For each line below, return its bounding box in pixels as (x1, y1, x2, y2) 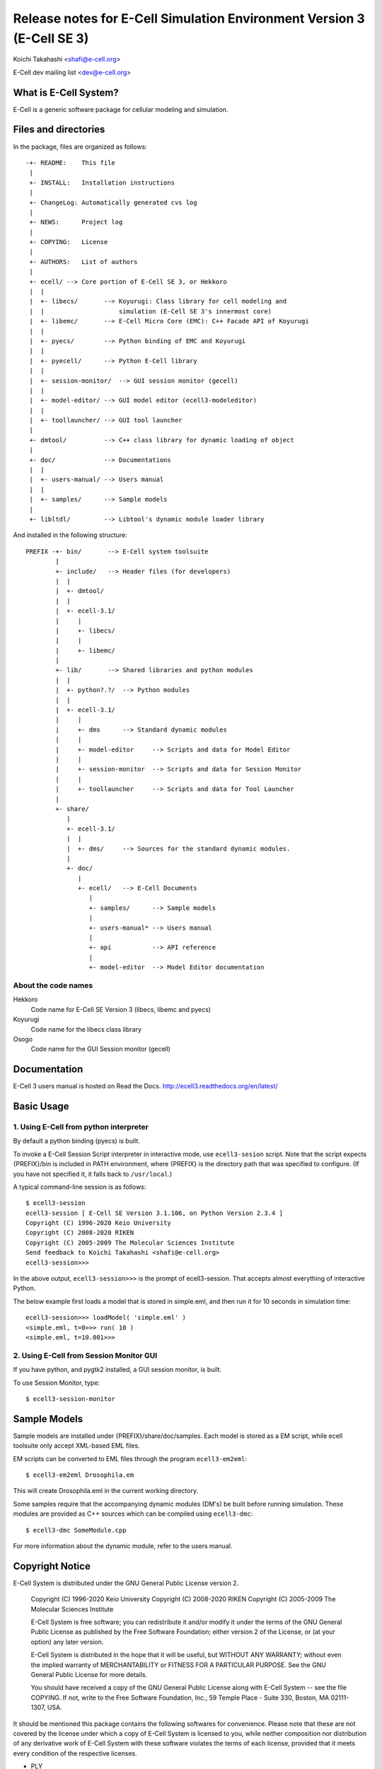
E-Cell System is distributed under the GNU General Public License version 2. (13, 1579, 239, 1587)
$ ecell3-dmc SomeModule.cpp (25, 1526, 127, 1534)
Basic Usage (13, 1100, 69, 1112)
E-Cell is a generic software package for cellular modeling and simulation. (13, 105, 228, 113)
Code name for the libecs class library (30, 1025, 141, 1033)
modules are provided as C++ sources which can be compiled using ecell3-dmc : (13, 1509, 253, 1518)
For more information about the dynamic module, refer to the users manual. (13, 1541, 233, 1550)
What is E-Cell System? (13, 86, 120, 98)
